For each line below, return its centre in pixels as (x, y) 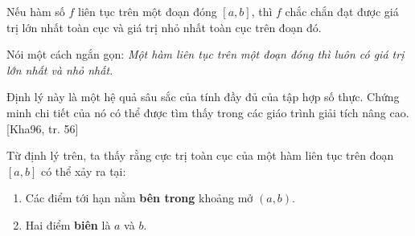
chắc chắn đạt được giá (342, 11)
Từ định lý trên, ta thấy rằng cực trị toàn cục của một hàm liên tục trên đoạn (200, 155)
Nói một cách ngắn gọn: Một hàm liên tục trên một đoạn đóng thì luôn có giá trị (205, 54)
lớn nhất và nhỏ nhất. (60, 69)
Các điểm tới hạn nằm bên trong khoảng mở (139, 198)
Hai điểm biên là (68, 224)
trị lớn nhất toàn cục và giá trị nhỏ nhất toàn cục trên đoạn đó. (164, 27)
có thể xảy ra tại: (83, 171)
